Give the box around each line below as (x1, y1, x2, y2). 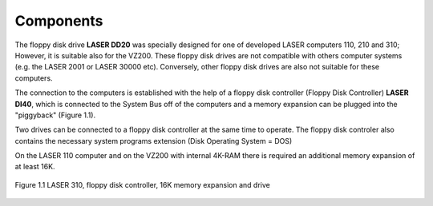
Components (14, 12, 103, 30)
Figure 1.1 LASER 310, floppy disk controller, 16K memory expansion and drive (14, 180, 270, 189)
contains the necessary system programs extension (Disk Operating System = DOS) (14, 136, 293, 145)
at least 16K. (14, 162, 55, 172)
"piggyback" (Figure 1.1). (14, 110, 96, 120)
